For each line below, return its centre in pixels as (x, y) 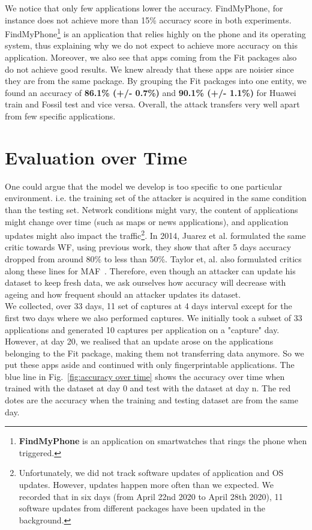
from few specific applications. (60, 116)
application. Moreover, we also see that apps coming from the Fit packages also (151, 57)
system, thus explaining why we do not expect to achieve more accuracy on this (151, 45)
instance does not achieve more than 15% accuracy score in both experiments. (148, 20)
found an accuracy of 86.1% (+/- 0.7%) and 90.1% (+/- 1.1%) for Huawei (151, 92)
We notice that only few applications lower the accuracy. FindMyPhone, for (144, 8)
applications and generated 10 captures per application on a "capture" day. (142, 329)
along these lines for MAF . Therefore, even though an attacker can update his (150, 270)
